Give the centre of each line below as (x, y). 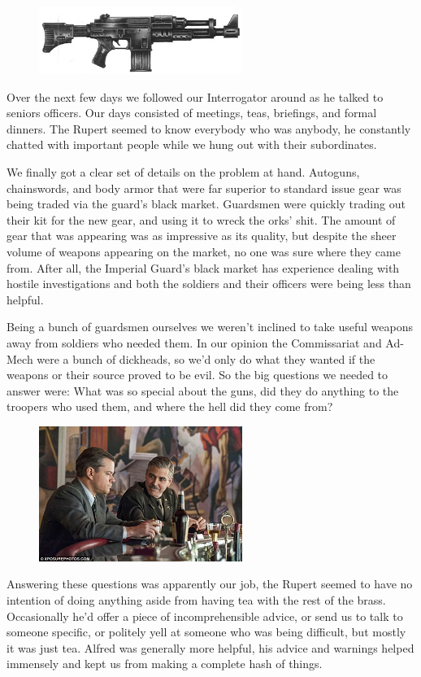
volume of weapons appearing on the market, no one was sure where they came (204, 251)
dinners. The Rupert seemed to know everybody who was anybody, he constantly (209, 128)
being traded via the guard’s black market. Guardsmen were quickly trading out (206, 204)
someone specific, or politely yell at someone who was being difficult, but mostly (206, 632)
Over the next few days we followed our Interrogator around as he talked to (195, 96)
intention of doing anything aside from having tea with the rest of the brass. (196, 600)
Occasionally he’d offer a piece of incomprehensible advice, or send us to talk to (205, 616)
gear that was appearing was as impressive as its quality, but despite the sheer (202, 236)
